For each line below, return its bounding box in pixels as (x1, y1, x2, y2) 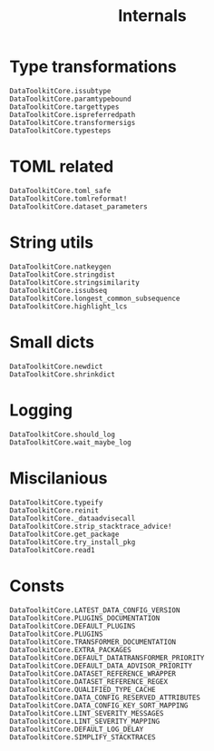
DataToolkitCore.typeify (9, 498, 103, 507)
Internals (117, 5, 188, 26)
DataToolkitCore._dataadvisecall (9, 513, 136, 522)
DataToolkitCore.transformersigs (9, 118, 136, 127)
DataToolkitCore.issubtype (9, 86, 112, 95)
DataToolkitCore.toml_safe (9, 186, 112, 195)
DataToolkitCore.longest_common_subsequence (9, 294, 180, 303)
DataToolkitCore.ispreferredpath (9, 110, 136, 119)
